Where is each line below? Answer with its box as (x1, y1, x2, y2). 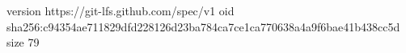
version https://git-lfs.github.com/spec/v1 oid (6, 2, 235, 18)
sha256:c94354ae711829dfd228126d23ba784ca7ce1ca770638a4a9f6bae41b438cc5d (6, 18, 400, 35)
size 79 (6, 34, 40, 51)
